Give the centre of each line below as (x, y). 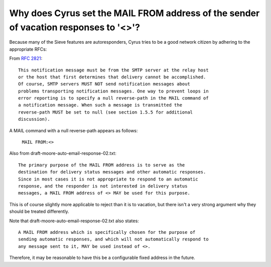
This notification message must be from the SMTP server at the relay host (113, 70)
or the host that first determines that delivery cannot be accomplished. (112, 77)
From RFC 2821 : (26, 58)
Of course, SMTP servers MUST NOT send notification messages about (104, 84)
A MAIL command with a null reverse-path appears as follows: (74, 130)
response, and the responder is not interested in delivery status (103, 186)
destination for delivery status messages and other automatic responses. (112, 172)
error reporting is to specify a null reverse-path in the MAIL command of (113, 98)
